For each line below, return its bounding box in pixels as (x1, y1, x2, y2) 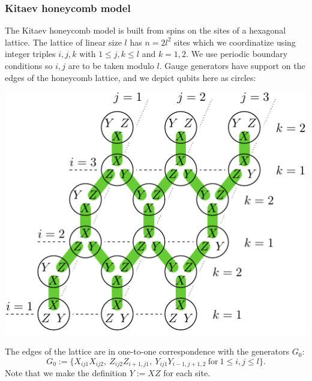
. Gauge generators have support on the (159, 59, 305, 71)
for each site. (163, 367, 211, 379)
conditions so (5, 59, 53, 71)
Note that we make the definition (5, 367, 127, 379)
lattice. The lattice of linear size (5, 35, 122, 48)
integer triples (5, 47, 56, 60)
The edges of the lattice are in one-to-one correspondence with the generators (5, 345, 290, 358)
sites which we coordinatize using (174, 35, 296, 48)
